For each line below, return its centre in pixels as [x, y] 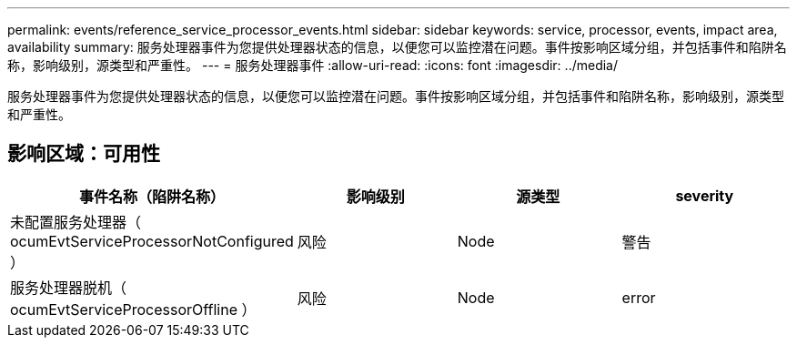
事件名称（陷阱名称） [151, 196]
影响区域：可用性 [84, 154]
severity [705, 195]
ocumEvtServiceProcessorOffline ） [133, 309]
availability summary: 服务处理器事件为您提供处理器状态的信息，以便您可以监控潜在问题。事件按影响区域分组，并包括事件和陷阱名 [397, 47]
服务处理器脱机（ [69, 287]
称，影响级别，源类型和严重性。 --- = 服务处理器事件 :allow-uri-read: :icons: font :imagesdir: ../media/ [313, 65]
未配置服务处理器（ [76, 222]
